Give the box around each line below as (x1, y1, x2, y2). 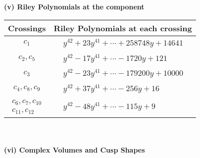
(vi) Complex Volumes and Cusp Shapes (4, 145, 145, 155)
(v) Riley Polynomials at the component (4, 1, 145, 11)
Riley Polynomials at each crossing (53, 22, 192, 34)
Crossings (8, 22, 46, 34)
